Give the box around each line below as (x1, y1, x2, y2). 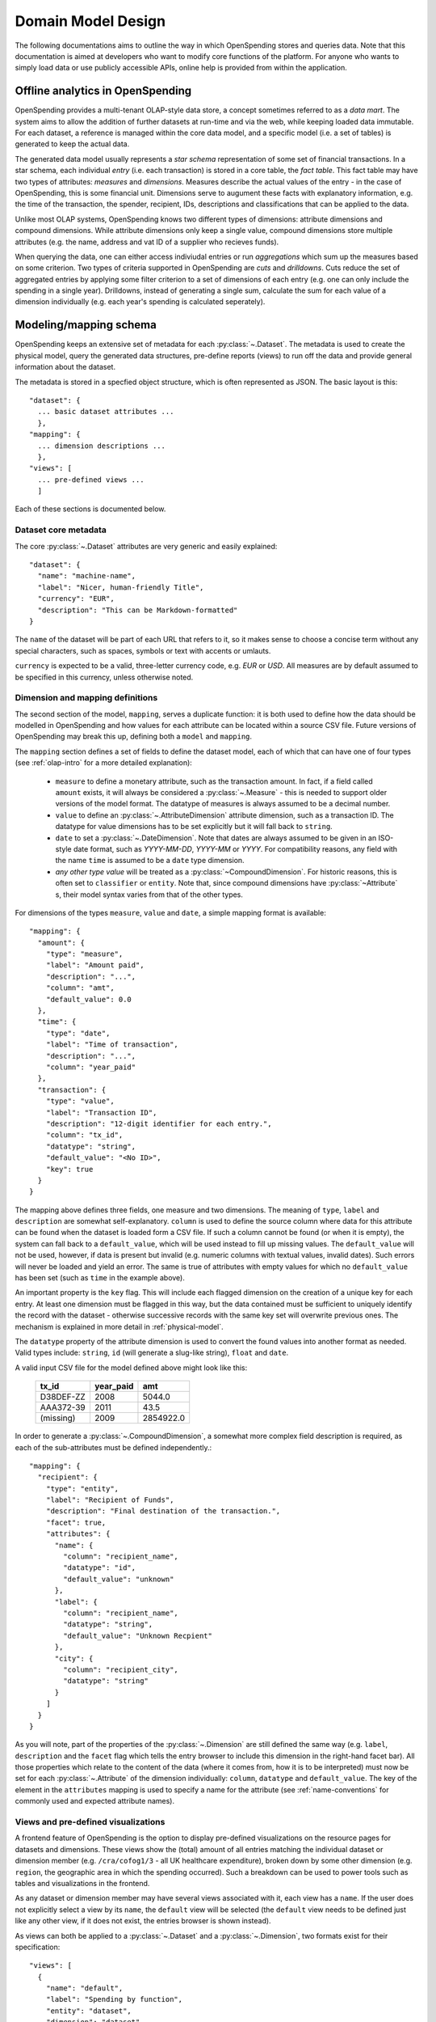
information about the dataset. (15, 362, 116, 372)
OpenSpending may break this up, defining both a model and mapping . (15, 732, 253, 742)
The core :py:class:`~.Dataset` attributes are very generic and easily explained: (15, 541, 278, 551)
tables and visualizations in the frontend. (15, 1878, 150, 1888)
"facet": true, (45, 1517, 107, 1527)
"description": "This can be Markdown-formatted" (37, 605, 238, 615)
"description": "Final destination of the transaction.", (45, 1507, 281, 1516)
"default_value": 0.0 (45, 995, 132, 1004)
